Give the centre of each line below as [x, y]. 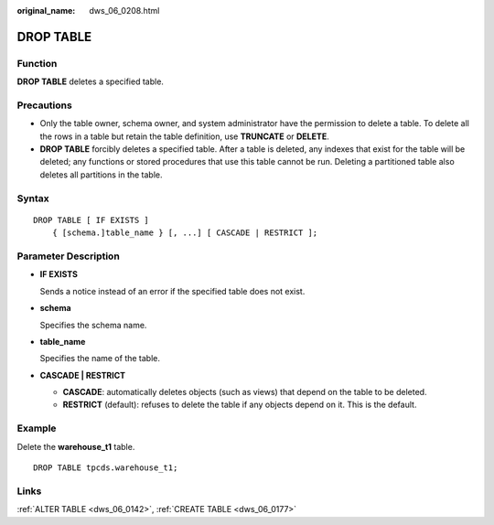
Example [37, 428]
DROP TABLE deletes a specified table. [91, 81]
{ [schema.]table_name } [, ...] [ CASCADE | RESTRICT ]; [185, 233]
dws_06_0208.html [124, 11]
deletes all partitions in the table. [102, 175]
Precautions [44, 105]
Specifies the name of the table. [100, 359]
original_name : [46, 11]
